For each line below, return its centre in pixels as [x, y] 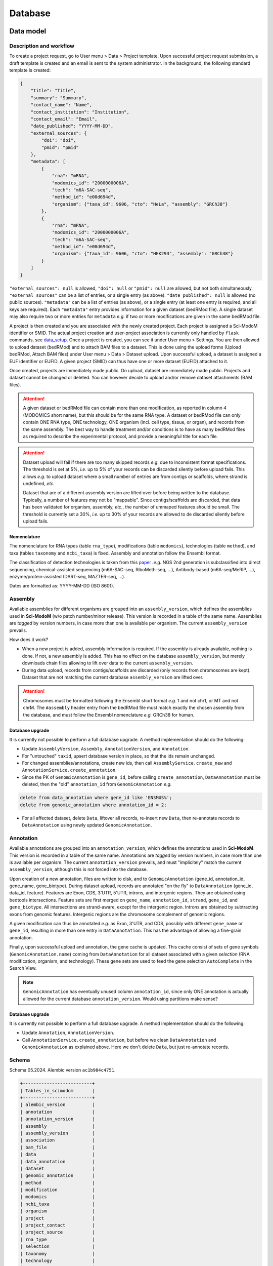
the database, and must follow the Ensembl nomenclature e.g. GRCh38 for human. [109, 715]
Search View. [23, 968]
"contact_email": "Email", [64, 119]
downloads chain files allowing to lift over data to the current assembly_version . [107, 663]
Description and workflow [42, 46]
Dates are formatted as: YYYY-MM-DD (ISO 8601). [62, 586]
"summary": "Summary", [59, 98]
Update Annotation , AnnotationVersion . [68, 1033]
